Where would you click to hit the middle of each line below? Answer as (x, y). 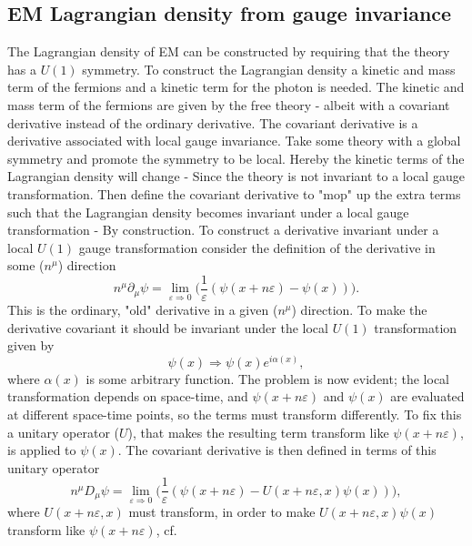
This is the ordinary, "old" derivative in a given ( (143, 309)
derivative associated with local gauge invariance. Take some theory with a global (234, 141)
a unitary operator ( (64, 432)
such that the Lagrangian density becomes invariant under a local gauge (208, 212)
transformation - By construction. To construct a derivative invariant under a (223, 230)
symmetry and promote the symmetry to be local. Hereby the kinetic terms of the (236, 158)
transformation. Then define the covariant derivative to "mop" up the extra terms (234, 193)
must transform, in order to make (222, 512)
